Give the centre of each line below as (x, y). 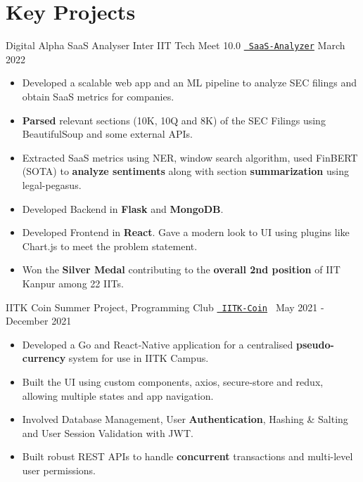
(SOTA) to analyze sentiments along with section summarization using (185, 171)
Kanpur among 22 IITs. (73, 283)
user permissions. (59, 470)
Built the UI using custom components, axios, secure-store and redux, (173, 381)
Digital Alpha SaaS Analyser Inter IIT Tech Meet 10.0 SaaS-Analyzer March (176, 45)
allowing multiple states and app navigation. (118, 395)
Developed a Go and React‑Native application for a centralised (158, 344)
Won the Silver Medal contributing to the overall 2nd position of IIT (181, 269)
